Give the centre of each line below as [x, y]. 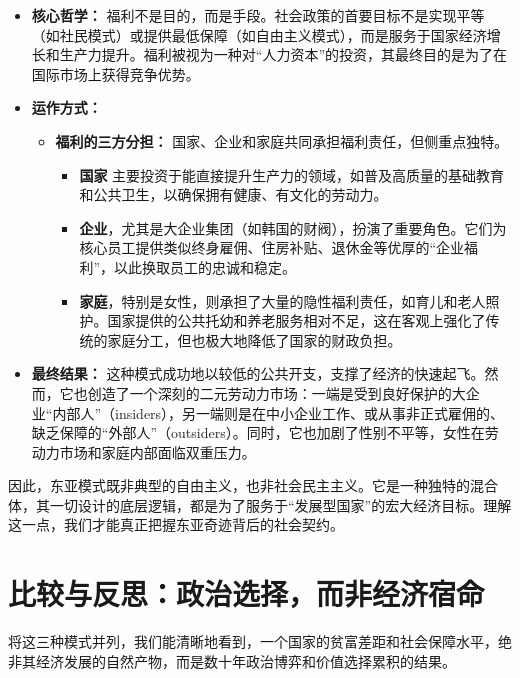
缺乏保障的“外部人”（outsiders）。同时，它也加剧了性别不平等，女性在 [258, 432]
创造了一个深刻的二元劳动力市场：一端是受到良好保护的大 [276, 392]
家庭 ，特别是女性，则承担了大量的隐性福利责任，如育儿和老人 [282, 300]
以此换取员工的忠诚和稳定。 [204, 266]
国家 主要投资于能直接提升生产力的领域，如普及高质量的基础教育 [292, 174]
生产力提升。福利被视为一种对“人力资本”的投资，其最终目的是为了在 [283, 54]
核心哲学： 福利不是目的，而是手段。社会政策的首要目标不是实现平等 [258, 15]
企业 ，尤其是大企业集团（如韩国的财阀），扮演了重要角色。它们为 [293, 227]
